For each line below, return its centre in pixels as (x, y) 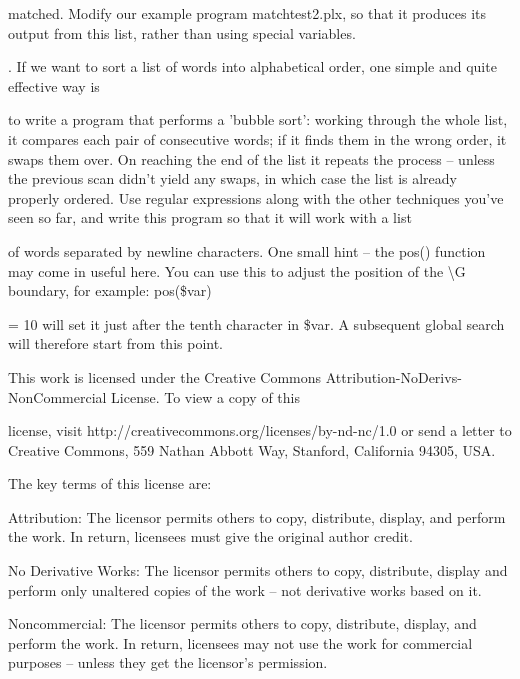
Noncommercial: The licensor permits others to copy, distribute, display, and (242, 623)
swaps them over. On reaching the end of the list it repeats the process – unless (251, 158)
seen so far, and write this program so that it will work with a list (210, 217)
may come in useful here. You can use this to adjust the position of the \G (237, 270)
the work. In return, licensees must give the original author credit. (210, 536)
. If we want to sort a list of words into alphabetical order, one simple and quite (252, 66)
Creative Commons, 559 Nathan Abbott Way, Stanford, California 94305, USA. (252, 449)
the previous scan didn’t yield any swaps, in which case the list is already (232, 178)
